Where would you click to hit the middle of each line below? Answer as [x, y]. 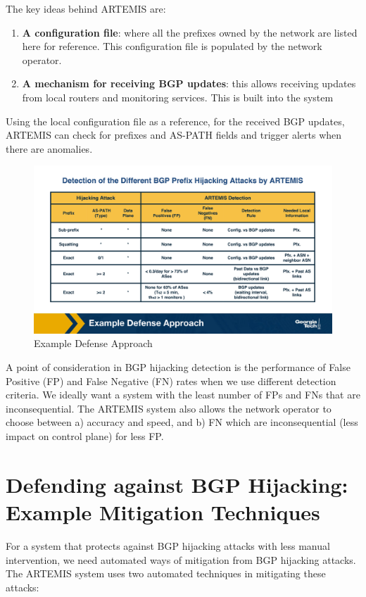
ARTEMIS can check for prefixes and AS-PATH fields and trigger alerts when [174, 135]
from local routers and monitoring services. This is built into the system [178, 97]
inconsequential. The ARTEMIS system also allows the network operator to [169, 408]
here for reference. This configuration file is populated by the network [172, 46]
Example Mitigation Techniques [163, 511]
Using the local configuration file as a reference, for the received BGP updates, [175, 121]
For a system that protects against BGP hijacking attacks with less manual [168, 545]
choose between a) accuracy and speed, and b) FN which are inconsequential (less [182, 422]
